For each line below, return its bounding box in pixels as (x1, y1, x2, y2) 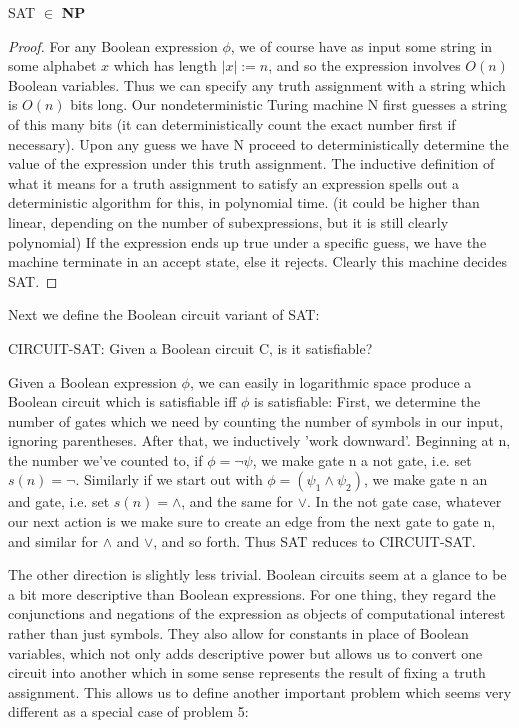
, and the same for (181, 491, 294, 512)
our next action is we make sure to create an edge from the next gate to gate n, (8, 511, 496, 532)
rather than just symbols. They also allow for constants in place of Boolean (8, 623, 469, 644)
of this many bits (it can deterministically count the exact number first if (8, 113, 456, 134)
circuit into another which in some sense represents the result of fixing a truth (8, 662, 486, 683)
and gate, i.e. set (8, 491, 110, 512)
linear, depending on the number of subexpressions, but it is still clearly (8, 211, 449, 232)
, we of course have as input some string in (230, 35, 493, 56)
